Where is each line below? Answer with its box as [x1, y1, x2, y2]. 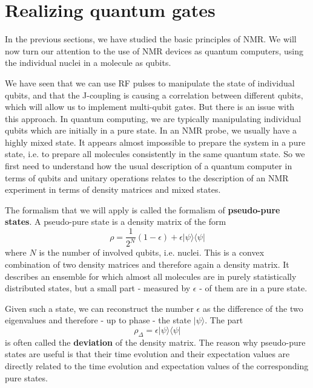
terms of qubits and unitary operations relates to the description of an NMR [5, 171, 289, 184]
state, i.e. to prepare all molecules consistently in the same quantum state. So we [5, 147, 305, 160]
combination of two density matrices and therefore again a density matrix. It [5, 258, 289, 271]
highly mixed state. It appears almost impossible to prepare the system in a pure [5, 135, 306, 148]
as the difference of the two [202, 302, 303, 314]
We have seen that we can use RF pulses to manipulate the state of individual [5, 76, 295, 89]
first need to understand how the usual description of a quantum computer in [5, 160, 292, 172]
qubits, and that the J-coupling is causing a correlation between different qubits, [5, 88, 303, 101]
